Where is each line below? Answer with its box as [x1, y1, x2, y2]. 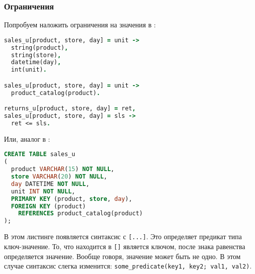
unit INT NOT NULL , [11, 187, 76, 195]
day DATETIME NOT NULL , [11, 180, 89, 187]
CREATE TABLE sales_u [4, 151, 76, 158]
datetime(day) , [11, 59, 61, 66]
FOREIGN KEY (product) [11, 202, 86, 210]
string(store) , [11, 51, 61, 59]
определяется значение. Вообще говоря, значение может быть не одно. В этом [4, 251, 241, 261]
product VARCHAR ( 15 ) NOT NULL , [11, 166, 115, 173]
